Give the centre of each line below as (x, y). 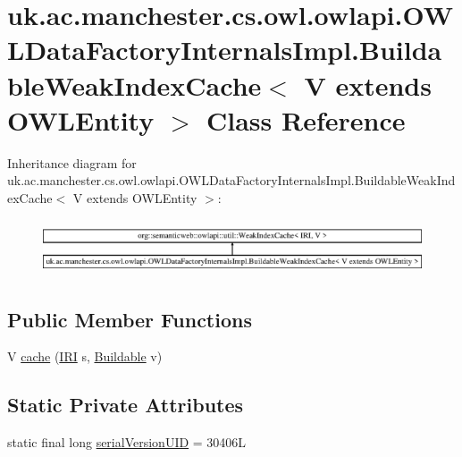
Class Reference (306, 119)
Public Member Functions (130, 319)
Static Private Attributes (126, 405)
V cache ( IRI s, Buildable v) (85, 356)
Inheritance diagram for (72, 162)
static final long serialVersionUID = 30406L (127, 442)
